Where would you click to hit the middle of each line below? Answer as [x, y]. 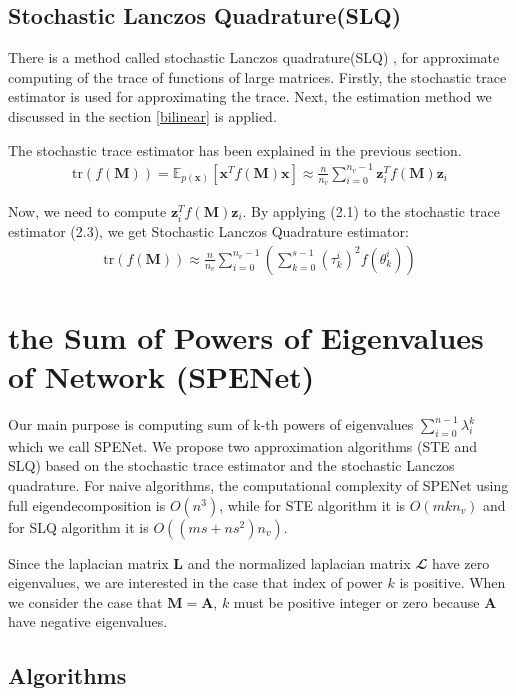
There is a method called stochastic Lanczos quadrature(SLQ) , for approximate [254, 57]
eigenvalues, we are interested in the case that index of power [195, 582]
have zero [461, 562]
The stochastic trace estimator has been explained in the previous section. [235, 149]
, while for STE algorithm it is [312, 504]
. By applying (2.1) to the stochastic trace [371, 210]
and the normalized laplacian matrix [299, 562]
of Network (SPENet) [161, 376]
